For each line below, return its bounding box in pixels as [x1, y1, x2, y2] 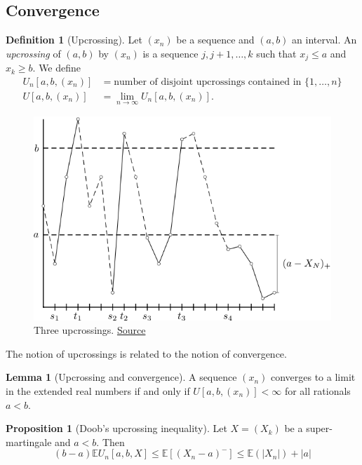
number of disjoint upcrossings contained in [114, 76, 302, 87]
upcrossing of [6, 46, 61, 60]
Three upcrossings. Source [34, 323, 146, 337]
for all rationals [284, 383, 351, 398]
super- [306, 421, 333, 436]
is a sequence [142, 46, 199, 60]
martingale [6, 434, 52, 449]
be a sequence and [176, 32, 255, 47]
